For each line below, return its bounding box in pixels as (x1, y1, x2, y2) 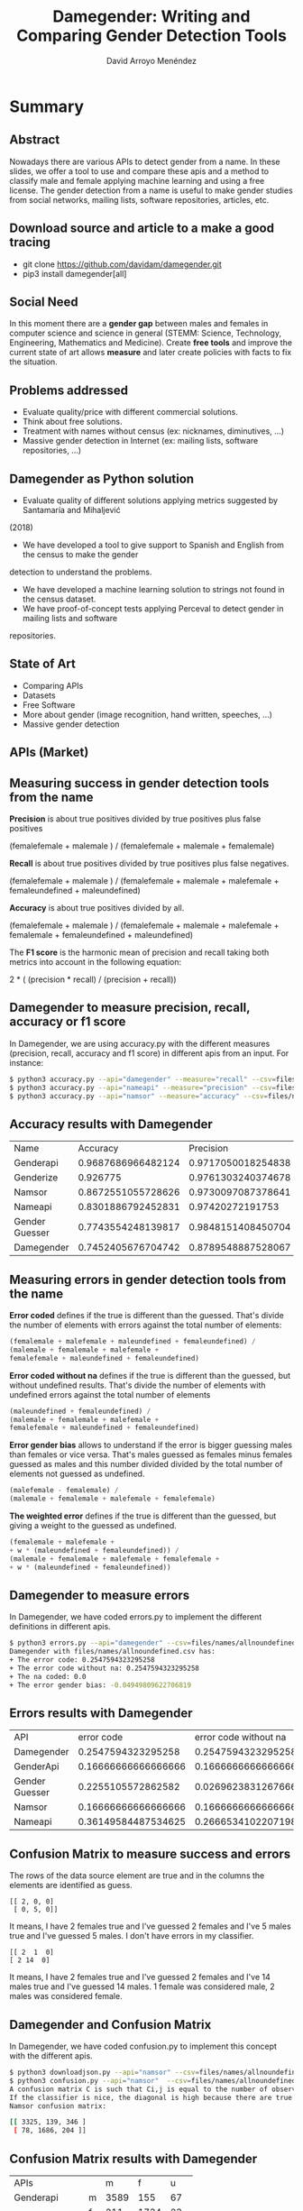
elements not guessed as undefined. (9, 1468, 145, 1480)
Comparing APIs (22, 680, 84, 691)
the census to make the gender (22, 549, 139, 560)
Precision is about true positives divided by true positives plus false (9, 813, 262, 824)
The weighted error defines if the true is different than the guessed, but (9, 1510, 277, 1521)
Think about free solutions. (22, 417, 124, 427)
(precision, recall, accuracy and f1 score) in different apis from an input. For (9, 1048, 289, 1059)
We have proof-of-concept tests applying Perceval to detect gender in (22, 603, 284, 614)
